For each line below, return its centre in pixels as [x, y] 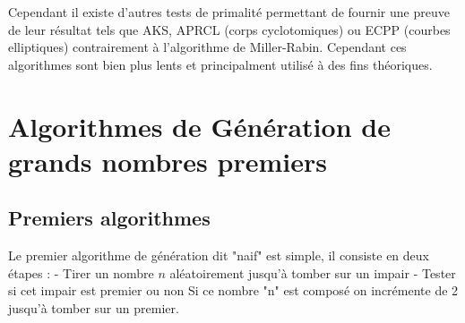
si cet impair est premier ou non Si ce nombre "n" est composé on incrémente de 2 [233, 290]
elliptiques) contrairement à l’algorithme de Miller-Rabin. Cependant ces [207, 47]
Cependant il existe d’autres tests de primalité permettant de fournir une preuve [229, 12]
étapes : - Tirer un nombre [81, 272]
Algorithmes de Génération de [199, 126]
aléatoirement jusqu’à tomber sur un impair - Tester [313, 272]
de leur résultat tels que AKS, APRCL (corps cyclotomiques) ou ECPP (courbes [229, 29]
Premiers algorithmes [109, 218]
